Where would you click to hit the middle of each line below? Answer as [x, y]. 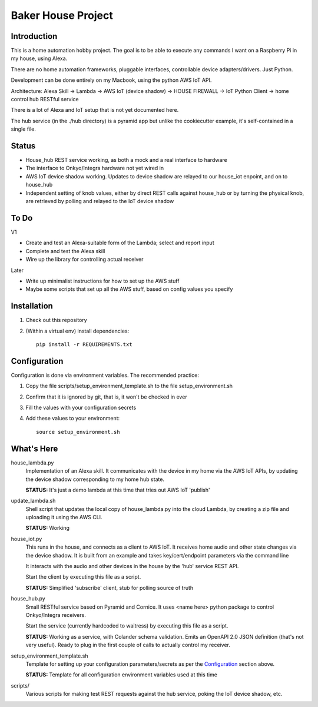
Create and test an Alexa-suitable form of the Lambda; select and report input [120, 243]
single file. [24, 129]
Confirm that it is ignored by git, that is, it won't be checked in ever [107, 397]
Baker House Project [62, 15]
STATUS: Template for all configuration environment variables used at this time [122, 675]
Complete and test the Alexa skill [65, 251]
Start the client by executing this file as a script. [83, 577]
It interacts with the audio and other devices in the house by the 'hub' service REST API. [132, 566]
